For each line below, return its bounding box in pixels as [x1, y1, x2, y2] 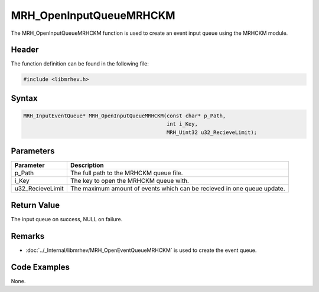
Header [11, 45, 39, 55]
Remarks [11, 231, 45, 241]
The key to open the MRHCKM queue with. [70, 177, 189, 185]
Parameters [11, 146, 55, 156]
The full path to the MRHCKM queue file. [70, 169, 183, 177]
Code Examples [11, 262, 70, 272]
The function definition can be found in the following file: [11, 60, 149, 67]
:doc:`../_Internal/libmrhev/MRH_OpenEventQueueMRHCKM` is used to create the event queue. [25, 247, 257, 254]
